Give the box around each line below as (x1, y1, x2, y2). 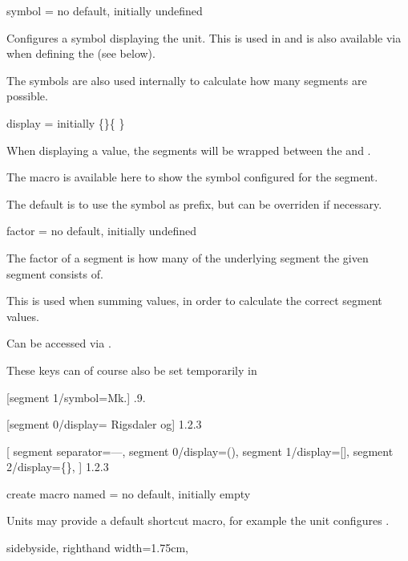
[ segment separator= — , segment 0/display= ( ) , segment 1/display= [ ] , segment (6, 442, 394, 459)
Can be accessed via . (6, 335, 111, 352)
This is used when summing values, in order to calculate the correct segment (6, 292, 382, 309)
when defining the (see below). (6, 45, 156, 62)
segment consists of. (6, 265, 103, 282)
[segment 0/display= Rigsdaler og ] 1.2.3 (6, 416, 202, 433)
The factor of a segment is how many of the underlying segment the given (6, 249, 369, 266)
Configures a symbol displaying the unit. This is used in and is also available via (6, 29, 402, 46)
